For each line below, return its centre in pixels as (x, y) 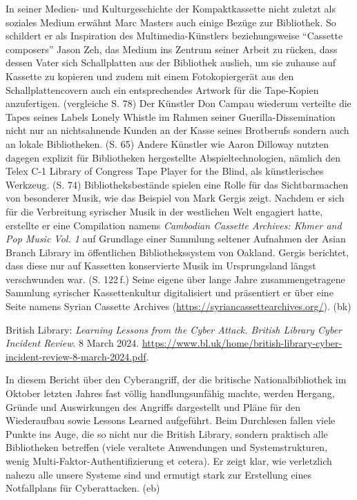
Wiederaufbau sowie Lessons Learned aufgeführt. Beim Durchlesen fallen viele (171, 420)
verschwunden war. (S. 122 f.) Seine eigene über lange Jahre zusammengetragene (175, 279)
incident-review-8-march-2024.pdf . (77, 356)
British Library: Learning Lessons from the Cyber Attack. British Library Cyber (174, 329)
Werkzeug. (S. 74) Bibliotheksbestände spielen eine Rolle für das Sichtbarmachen (177, 184)
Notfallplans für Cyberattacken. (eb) (83, 488)
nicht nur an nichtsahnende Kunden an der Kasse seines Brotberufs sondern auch (177, 130)
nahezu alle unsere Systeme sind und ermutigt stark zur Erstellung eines (159, 474)
